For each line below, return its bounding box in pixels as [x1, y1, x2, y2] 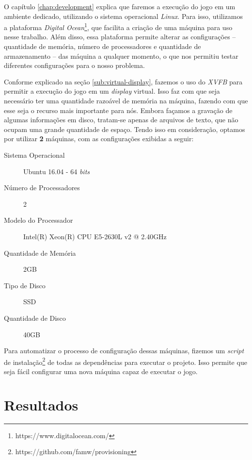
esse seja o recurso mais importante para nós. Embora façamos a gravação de [4, 105, 233, 115]
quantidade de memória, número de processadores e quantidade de [4, 41, 201, 51]
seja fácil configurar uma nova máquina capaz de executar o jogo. [4, 366, 198, 376]
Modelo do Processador [4, 215, 73, 225]
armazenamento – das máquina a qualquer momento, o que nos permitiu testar [4, 50, 238, 61]
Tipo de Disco [4, 280, 46, 290]
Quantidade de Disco [4, 312, 66, 323]
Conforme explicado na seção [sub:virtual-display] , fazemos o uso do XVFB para [4, 76, 243, 86]
